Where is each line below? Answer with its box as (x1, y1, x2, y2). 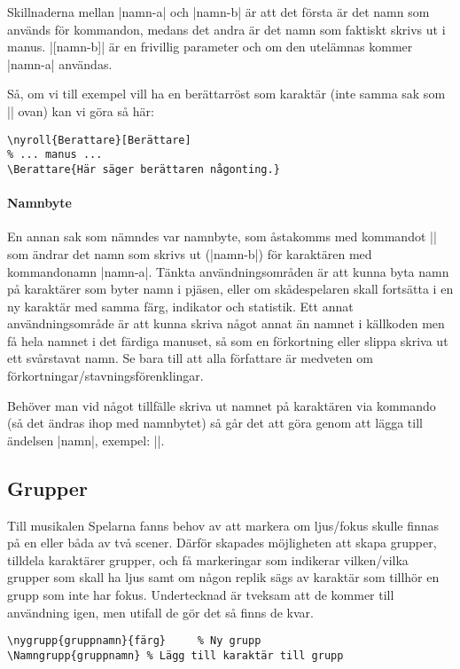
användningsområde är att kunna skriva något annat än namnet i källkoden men (7, 314, 445, 333)
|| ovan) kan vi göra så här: (7, 101, 154, 120)
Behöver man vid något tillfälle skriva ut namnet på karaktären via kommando (7, 396, 436, 414)
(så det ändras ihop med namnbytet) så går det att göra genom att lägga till (7, 413, 423, 432)
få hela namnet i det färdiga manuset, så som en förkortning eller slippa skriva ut (7, 331, 448, 350)
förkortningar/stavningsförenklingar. (7, 366, 204, 385)
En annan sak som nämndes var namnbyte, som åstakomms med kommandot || (7, 227, 437, 246)
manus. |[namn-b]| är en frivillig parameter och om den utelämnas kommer (7, 37, 413, 56)
